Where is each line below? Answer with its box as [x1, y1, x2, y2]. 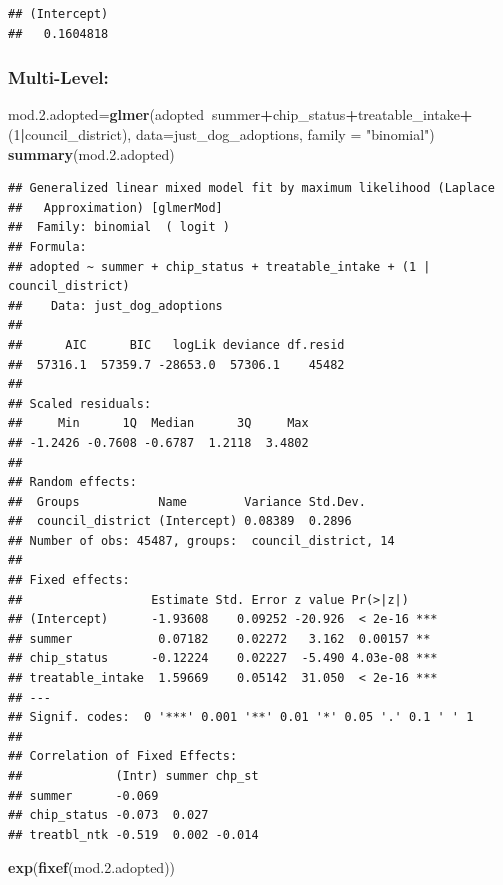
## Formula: [8, 239, 87, 254]
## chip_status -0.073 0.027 [8, 808, 209, 823]
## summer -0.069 [8, 788, 159, 803]
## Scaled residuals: [8, 396, 152, 411]
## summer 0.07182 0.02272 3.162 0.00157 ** [8, 631, 431, 646]
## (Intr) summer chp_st [8, 769, 259, 783]
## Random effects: [8, 475, 137, 490]
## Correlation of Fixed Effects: [8, 749, 238, 764]
